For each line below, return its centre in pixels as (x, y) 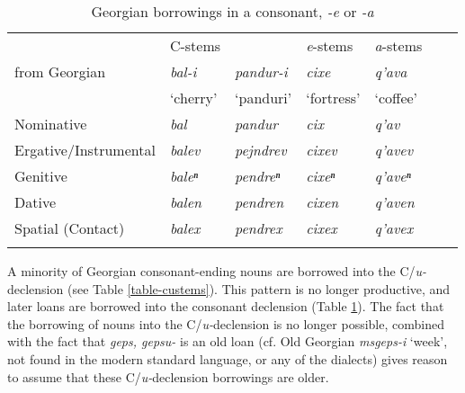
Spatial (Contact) (70, 228)
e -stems (330, 45)
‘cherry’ (193, 98)
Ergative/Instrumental (85, 150)
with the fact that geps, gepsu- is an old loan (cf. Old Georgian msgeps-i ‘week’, (228, 341)
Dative (36, 202)
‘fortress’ (333, 98)
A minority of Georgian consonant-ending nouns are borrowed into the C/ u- (217, 271)
